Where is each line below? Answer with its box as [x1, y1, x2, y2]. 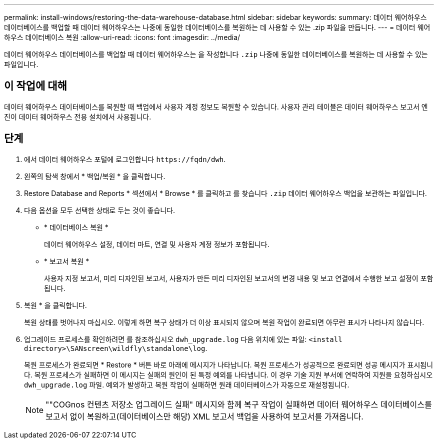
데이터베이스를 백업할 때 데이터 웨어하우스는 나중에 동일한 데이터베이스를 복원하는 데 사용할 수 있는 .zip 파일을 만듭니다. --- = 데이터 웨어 [4, 23, 430, 31]
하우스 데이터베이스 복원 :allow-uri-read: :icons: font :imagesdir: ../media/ [4, 33, 240, 41]
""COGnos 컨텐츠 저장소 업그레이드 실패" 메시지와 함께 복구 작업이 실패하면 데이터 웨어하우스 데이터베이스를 [45, 399, 432, 409]
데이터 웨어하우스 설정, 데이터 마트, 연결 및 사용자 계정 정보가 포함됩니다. [44, 239, 269, 248]
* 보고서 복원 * [44, 256, 89, 265]
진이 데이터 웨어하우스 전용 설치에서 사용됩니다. [4, 112, 151, 121]
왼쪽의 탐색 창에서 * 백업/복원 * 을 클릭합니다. [24, 171, 165, 180]
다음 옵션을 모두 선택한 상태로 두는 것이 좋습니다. [24, 205, 175, 214]
